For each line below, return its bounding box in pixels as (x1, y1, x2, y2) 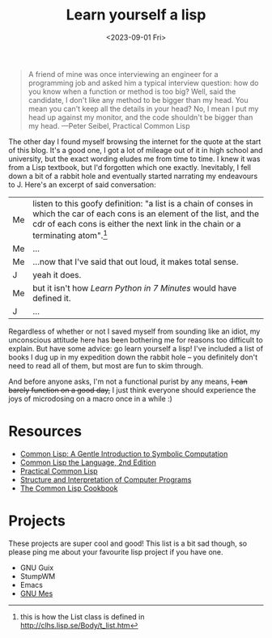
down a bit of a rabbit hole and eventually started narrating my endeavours (8, 171, 258, 181)
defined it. (32, 293, 71, 304)
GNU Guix (19, 563, 54, 572)
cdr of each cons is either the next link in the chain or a (32, 218, 241, 229)
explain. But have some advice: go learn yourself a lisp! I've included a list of (8, 344, 264, 354)
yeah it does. (32, 270, 82, 281)
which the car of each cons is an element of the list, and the (32, 208, 260, 219)
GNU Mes (19, 589, 53, 598)
